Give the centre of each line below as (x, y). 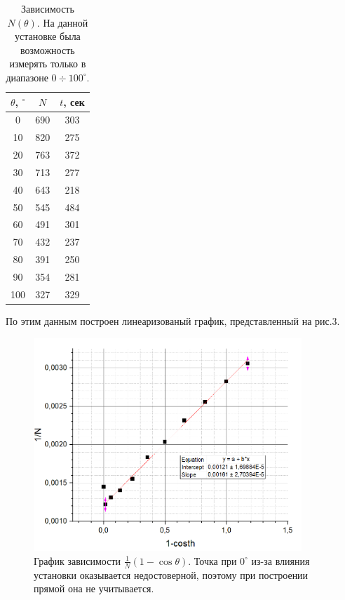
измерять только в (48, 64)
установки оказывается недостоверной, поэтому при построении (171, 574)
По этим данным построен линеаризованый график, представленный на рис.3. (173, 320)
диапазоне (27, 77)
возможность (48, 49)
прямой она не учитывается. (94, 588)
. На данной (62, 22)
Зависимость (47, 8)
